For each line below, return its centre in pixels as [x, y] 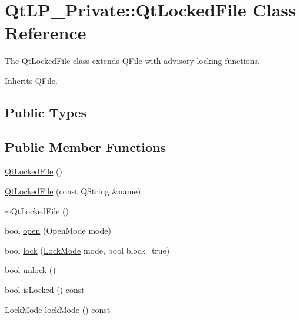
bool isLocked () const [45, 290]
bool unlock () [30, 270]
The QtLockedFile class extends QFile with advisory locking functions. [132, 61]
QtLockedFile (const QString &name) [73, 191]
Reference [46, 33]
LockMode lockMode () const [58, 309]
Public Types [46, 112]
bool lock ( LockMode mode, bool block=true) [87, 250]
